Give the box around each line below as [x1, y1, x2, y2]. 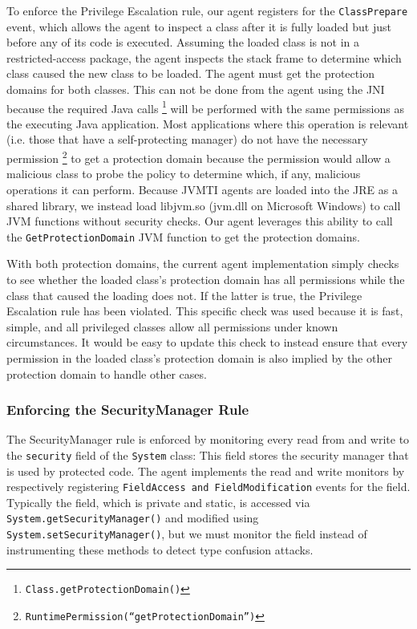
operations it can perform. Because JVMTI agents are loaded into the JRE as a [6, 181, 398, 197]
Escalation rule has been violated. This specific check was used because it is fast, [6, 302, 403, 319]
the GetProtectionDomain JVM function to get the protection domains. [6, 228, 360, 245]
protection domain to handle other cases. [6, 365, 207, 382]
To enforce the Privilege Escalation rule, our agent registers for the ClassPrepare [6, 2, 408, 18]
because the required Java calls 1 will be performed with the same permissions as [6, 97, 404, 116]
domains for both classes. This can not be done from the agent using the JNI [6, 81, 385, 98]
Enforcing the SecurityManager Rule [6, 400, 249, 420]
